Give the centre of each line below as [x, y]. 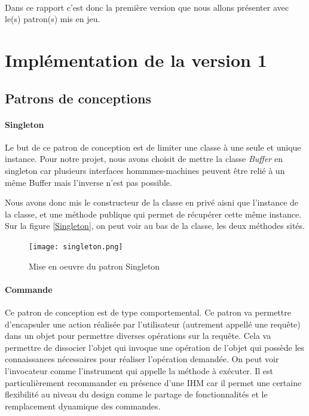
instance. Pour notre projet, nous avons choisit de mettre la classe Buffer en [144, 159]
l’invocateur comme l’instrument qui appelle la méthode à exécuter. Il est [139, 370]
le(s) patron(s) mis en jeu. [53, 19]
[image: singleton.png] [76, 247]
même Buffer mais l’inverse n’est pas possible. [88, 182]
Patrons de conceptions [78, 98]
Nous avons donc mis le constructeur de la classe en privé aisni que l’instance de [152, 202]
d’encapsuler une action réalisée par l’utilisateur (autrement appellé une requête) [153, 324]
